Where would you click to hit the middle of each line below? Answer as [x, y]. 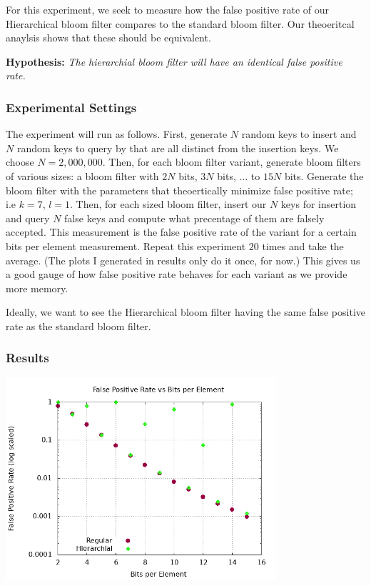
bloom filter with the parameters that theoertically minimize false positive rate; [179, 190]
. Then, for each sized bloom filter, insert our [168, 204]
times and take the [303, 245]
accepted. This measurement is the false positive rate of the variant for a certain [181, 232]
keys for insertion [319, 204]
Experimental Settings [71, 107]
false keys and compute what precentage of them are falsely [194, 218]
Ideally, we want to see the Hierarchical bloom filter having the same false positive [185, 312]
